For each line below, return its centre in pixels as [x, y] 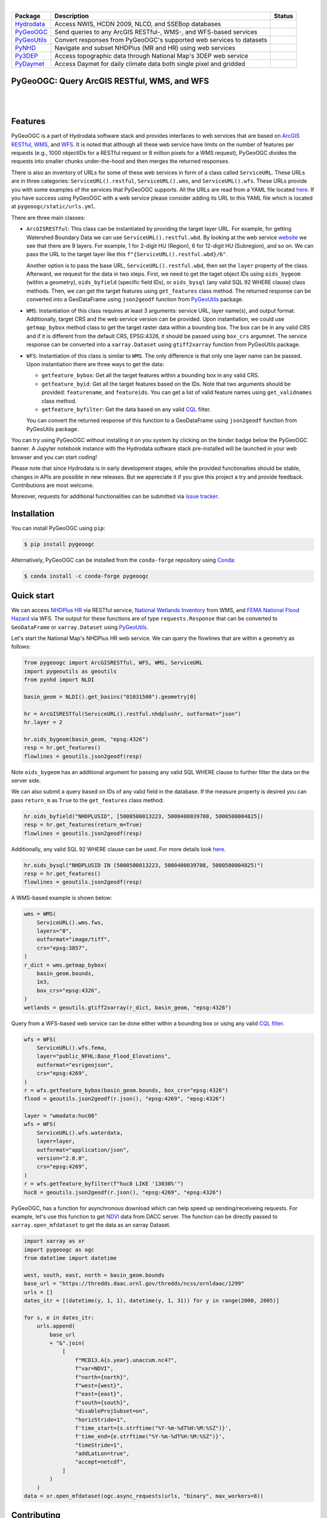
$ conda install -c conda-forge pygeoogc [86, 576]
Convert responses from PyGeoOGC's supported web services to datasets [161, 40]
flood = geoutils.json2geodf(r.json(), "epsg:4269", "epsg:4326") [124, 1099]
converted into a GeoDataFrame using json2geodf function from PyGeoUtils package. [135, 299]
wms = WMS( [40, 914]
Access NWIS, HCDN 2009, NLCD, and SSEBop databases [138, 24]
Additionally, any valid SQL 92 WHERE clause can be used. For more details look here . [119, 849]
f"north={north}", [102, 1377]
